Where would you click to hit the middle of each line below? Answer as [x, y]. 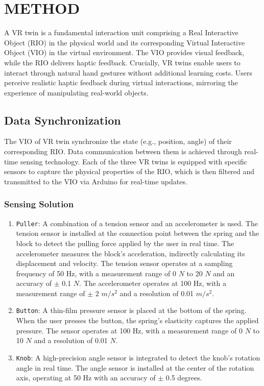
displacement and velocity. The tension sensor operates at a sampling [124, 263]
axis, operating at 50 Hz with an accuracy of [86, 378]
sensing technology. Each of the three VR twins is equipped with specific [134, 161]
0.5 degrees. [184, 378]
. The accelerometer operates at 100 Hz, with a [153, 283]
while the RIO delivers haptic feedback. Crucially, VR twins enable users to [122, 62]
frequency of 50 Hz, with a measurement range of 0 [96, 273]
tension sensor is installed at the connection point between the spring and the [138, 233]
